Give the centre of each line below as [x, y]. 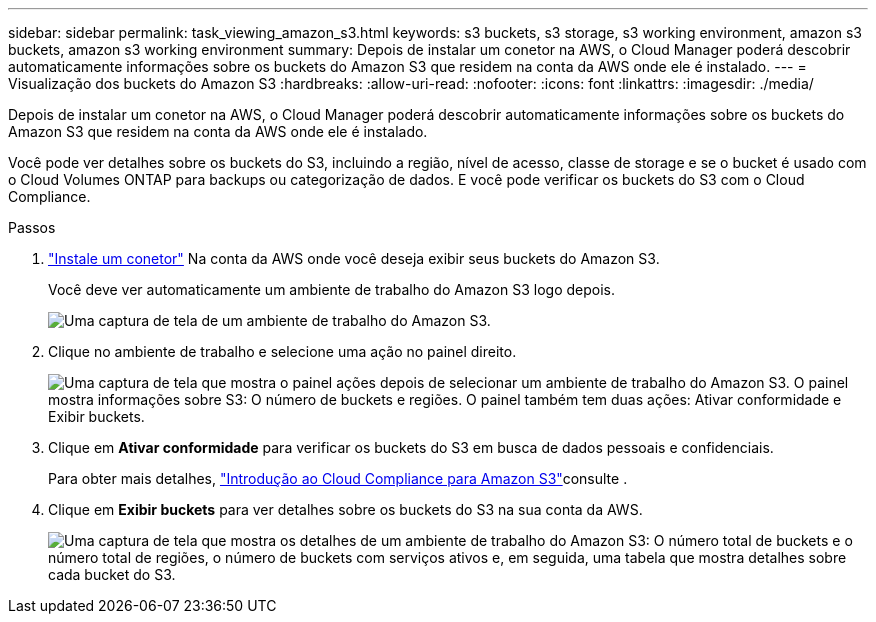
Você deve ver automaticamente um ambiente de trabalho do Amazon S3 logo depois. [331, 289]
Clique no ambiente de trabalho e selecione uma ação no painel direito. [282, 351]
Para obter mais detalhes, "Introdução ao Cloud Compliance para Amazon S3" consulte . [338, 478]
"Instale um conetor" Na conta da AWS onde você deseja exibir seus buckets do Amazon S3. [354, 258]
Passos [32, 227]
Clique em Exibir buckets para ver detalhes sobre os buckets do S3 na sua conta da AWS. [345, 509]
